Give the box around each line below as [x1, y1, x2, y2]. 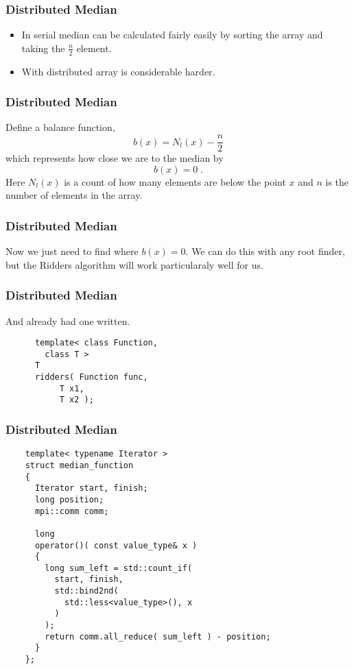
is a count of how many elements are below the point [64, 174, 286, 188]
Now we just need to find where [5, 244, 139, 258]
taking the [21, 40, 65, 55]
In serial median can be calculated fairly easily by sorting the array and [21, 27, 323, 42]
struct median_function [25, 460, 134, 470]
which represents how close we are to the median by [5, 151, 224, 165]
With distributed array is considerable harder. [21, 64, 215, 78]
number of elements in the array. [5, 188, 143, 202]
